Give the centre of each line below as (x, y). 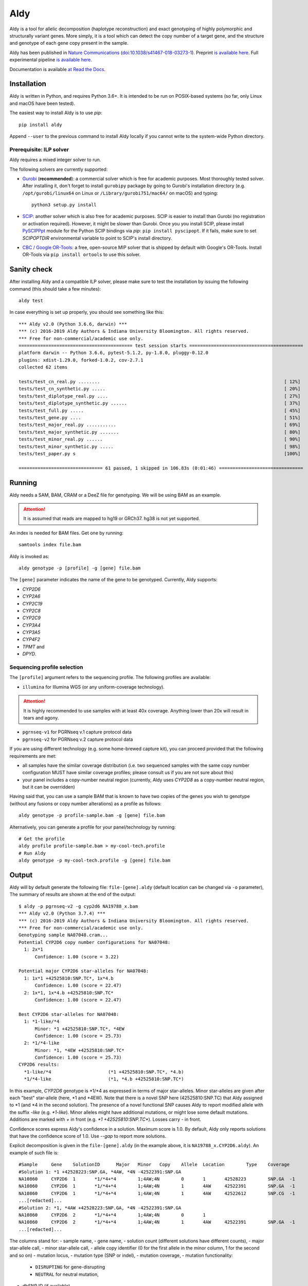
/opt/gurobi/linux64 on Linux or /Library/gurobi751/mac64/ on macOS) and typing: (120, 193)
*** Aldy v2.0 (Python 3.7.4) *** (62, 914)
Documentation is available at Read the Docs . (58, 69)
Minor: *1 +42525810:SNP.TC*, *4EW (79, 1029)
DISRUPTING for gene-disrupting (70, 1267)
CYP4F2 (31, 639)
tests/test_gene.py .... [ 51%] (160, 417)
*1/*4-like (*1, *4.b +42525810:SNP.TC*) (104, 1079)
